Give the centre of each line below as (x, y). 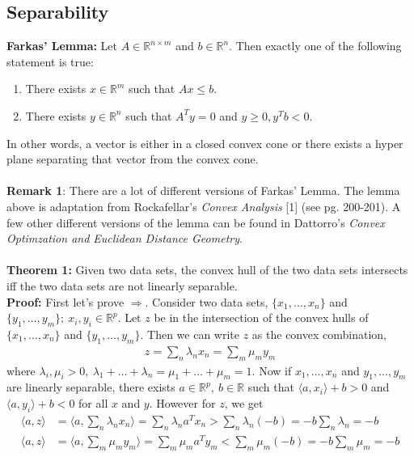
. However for (182, 402)
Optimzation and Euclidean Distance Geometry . (125, 238)
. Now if (272, 370)
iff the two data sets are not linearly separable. (122, 285)
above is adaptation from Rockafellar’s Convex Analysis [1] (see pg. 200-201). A (204, 206)
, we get (244, 402)
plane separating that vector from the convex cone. (133, 159)
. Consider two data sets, (207, 301)
